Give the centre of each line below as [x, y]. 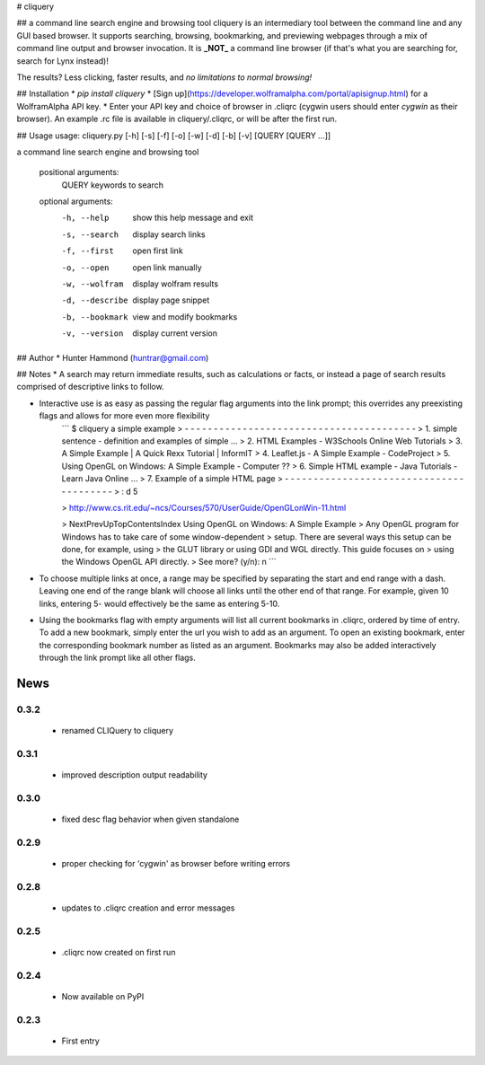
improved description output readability [135, 775]
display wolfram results [176, 284]
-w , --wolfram [93, 284]
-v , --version [93, 334]
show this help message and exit [193, 218]
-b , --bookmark [95, 317]
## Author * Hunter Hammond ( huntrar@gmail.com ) [113, 357]
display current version [175, 333]
